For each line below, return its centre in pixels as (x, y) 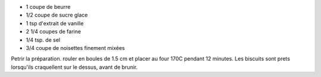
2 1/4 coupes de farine (53, 32)
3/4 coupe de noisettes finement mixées (75, 48)
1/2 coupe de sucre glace (57, 15)
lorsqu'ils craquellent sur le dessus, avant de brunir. (74, 67)
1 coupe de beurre (48, 7)
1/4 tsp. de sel (43, 40)
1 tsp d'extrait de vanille (55, 23)
